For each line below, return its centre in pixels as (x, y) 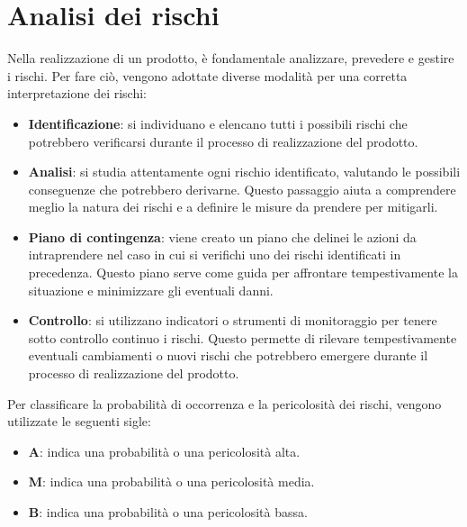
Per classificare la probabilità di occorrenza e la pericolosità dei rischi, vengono (225, 403)
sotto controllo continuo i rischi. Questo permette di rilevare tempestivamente (242, 337)
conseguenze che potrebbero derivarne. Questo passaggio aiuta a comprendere (242, 189)
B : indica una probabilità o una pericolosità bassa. (168, 512)
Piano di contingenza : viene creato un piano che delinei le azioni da (222, 236)
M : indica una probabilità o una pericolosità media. (171, 482)
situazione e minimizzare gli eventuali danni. (151, 290)
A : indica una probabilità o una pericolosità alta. (164, 451)
